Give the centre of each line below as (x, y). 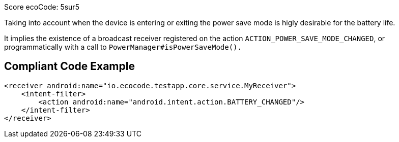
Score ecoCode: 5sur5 (42, 7)
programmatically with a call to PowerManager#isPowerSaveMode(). (123, 47)
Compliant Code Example (69, 66)
